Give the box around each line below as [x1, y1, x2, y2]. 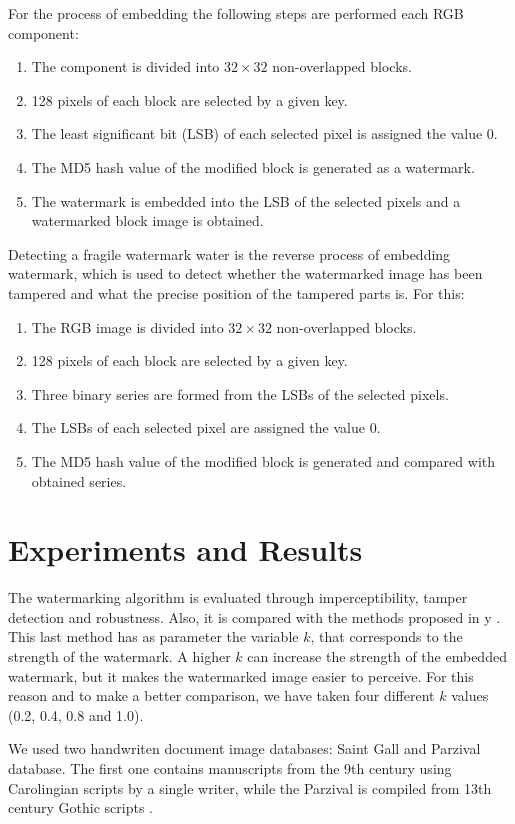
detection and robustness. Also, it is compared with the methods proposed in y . [8, 606, 501, 627]
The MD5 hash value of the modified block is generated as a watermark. [31, 156, 475, 177]
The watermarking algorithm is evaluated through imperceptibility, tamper [8, 587, 468, 608]
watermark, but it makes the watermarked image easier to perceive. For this [8, 665, 474, 686]
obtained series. [31, 470, 127, 491]
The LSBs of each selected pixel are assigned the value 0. [31, 417, 381, 438]
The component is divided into [31, 56, 220, 77]
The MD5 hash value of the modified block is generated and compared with [31, 450, 495, 471]
